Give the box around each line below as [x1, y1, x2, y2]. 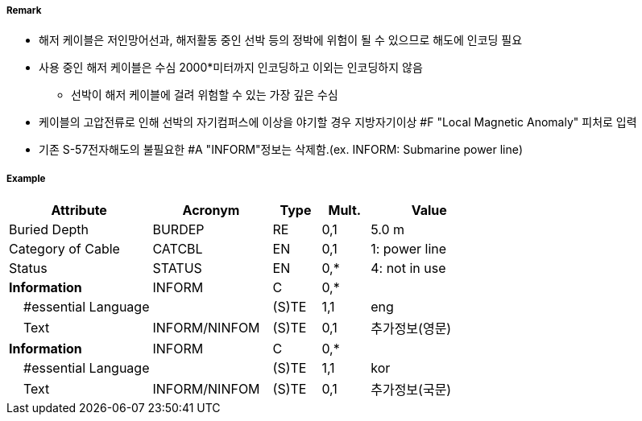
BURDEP [152, 221, 205, 238]
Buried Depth [9, 221, 89, 238]
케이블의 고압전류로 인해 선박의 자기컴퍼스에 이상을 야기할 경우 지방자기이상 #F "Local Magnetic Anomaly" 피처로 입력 [39, 115, 637, 130]
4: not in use [371, 260, 446, 277]
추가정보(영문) [371, 320, 452, 337]
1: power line [371, 241, 447, 258]
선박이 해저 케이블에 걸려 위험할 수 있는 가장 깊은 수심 [71, 88, 338, 102]
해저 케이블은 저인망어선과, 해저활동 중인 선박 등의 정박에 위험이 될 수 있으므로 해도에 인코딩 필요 [39, 33, 523, 47]
